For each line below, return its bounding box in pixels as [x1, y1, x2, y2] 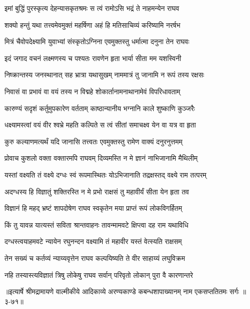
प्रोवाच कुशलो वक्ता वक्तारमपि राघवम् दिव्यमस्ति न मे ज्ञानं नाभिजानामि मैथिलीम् [4, 153, 198, 163]
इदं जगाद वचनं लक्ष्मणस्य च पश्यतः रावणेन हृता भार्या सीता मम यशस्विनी [4, 53, 182, 63]
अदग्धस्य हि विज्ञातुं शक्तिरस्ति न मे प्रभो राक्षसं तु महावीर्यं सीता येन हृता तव [4, 186, 189, 196]
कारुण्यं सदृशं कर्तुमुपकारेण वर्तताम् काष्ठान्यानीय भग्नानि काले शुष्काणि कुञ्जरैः [4, 103, 195, 113]
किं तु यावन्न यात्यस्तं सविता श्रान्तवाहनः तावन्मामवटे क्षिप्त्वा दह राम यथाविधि [4, 219, 188, 230]
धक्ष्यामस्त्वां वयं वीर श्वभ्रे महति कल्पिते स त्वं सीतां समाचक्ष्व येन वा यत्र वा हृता [4, 120, 196, 130]
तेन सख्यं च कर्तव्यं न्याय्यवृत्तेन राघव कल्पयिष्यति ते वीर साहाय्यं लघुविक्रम [4, 252, 185, 263]
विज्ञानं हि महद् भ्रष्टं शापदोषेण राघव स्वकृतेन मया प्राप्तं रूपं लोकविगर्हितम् [4, 203, 183, 213]
